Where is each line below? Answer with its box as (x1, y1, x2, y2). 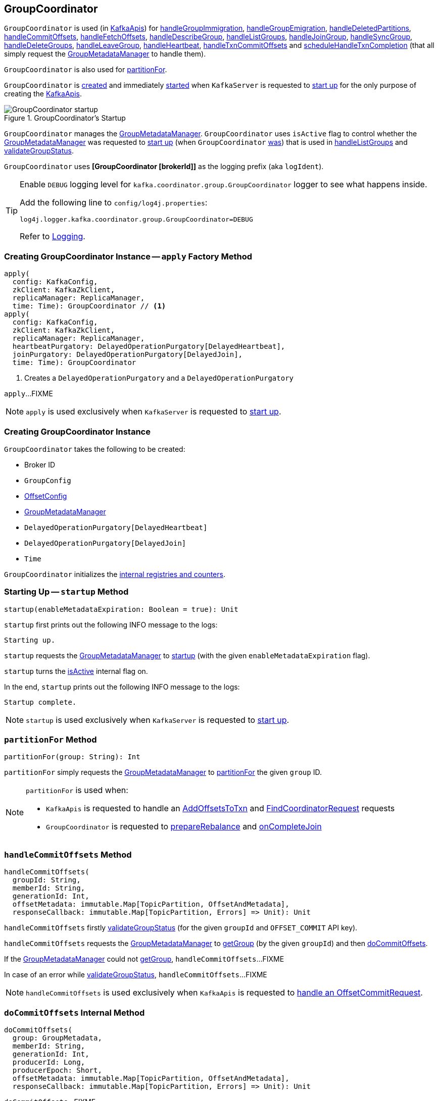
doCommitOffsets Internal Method (4, 1007, 145, 1018)
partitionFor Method (4, 735, 97, 745)
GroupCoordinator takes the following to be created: (4, 444, 185, 453)
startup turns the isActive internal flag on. (4, 666, 148, 675)
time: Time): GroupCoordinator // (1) (12, 302, 166, 310)
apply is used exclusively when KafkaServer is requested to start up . (26, 406, 281, 417)
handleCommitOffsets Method (4, 849, 132, 860)
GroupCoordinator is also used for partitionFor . (4, 65, 167, 74)
